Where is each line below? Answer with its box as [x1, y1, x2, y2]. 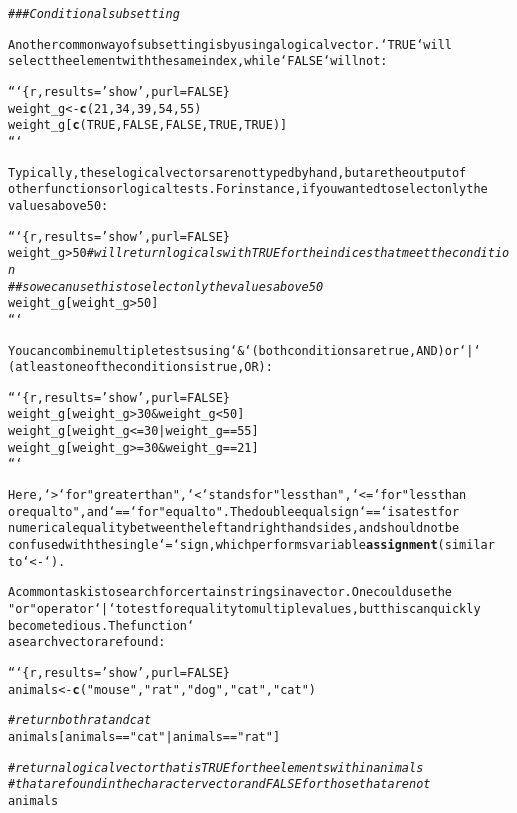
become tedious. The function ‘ [8, 618, 195, 633]
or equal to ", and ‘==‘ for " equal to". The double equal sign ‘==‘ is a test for [8, 504, 460, 519]
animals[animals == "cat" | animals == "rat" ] [8, 729, 281, 744]
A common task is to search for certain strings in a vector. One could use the [8, 585, 452, 600]
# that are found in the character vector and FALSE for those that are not [8, 777, 431, 792]
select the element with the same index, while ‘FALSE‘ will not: [8, 54, 388, 69]
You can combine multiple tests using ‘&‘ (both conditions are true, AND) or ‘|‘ [8, 343, 481, 358]
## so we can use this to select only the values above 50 [8, 279, 324, 294]
